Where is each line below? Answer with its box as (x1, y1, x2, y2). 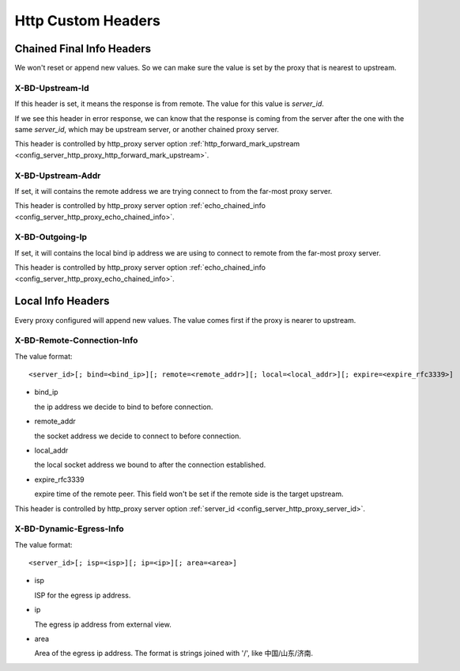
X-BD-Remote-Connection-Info (14, 335, 138, 346)
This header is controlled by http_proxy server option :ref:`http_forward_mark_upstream (14, 139, 300, 149)
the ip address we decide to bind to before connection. (34, 402, 213, 411)
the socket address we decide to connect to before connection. (34, 431, 241, 441)
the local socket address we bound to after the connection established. (34, 460, 266, 470)
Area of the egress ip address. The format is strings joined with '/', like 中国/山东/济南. (34, 649, 314, 658)
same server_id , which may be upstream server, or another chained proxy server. (14, 124, 280, 134)
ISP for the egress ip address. (34, 590, 131, 600)
